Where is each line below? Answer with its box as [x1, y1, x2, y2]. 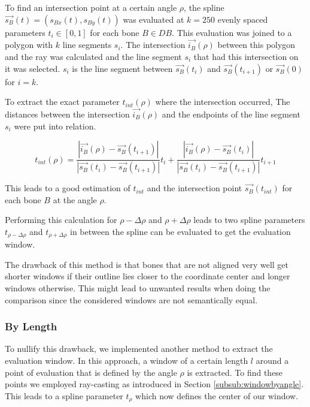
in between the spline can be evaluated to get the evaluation [70, 225, 291, 237]
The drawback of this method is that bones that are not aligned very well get [5, 258, 288, 270]
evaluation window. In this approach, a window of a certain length [5, 354, 248, 367]
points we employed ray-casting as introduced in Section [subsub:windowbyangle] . [5, 378, 304, 390]
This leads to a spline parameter [5, 389, 123, 402]
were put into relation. [14, 119, 96, 132]
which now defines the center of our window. [135, 389, 299, 402]
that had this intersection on [193, 50, 299, 62]
